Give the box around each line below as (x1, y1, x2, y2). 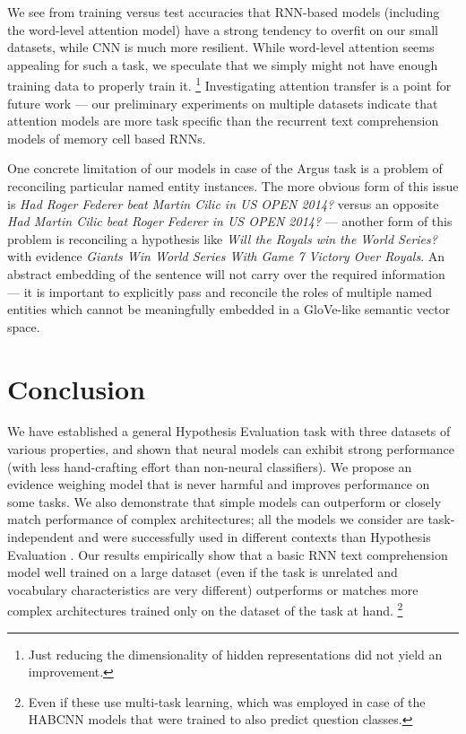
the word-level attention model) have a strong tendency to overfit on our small (7, 20, 438, 39)
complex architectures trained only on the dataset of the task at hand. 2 (7, 599, 403, 620)
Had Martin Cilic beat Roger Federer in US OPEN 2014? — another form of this (7, 212, 453, 231)
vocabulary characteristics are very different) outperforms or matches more (7, 580, 419, 599)
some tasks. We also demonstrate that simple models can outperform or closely (7, 492, 442, 511)
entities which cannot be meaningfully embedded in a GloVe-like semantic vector (7, 300, 451, 319)
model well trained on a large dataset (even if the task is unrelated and (7, 563, 398, 581)
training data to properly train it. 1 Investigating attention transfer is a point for (7, 74, 452, 95)
